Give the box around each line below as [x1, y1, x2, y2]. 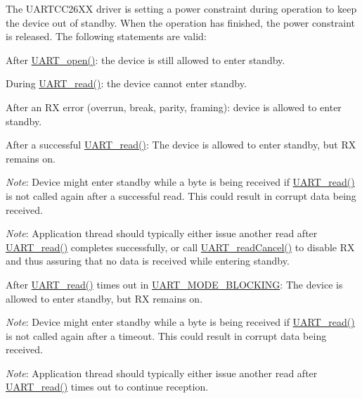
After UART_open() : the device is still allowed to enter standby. [6, 52, 285, 67]
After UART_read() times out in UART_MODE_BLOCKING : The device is [6, 277, 343, 291]
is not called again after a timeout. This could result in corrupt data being [6, 328, 327, 343]
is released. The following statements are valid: [6, 29, 207, 44]
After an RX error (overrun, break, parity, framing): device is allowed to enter [6, 99, 342, 114]
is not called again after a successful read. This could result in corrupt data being [6, 188, 356, 203]
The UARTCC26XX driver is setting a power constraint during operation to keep [6, 1, 357, 15]
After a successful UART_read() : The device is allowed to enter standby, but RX [6, 137, 356, 152]
